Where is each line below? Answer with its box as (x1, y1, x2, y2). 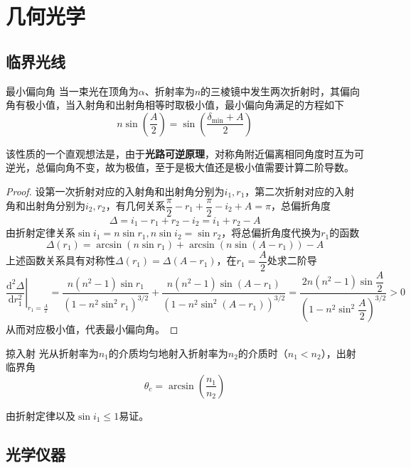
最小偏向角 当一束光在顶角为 (6, 83, 139, 98)
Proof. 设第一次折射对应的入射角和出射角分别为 (6, 183, 225, 198)
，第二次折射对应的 (245, 183, 335, 198)
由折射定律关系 (6, 225, 75, 240)
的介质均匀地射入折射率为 (108, 345, 228, 360)
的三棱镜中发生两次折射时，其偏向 (201, 83, 361, 98)
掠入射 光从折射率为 (6, 345, 99, 360)
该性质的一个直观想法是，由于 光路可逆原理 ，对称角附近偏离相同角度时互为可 (6, 146, 364, 160)
